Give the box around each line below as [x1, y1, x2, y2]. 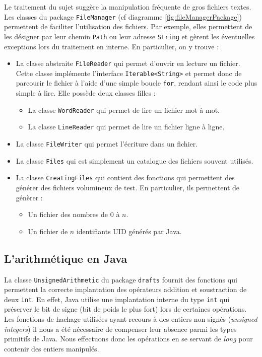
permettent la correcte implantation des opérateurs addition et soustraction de [4, 284, 247, 295]
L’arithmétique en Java [4, 250, 127, 266]
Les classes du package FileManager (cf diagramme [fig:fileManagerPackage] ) [4, 11, 242, 22]
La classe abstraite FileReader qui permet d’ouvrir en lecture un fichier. [16, 58, 240, 68]
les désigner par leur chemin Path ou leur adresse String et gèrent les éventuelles [4, 31, 255, 41]
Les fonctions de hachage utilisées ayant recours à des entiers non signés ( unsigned [4, 314, 257, 324]
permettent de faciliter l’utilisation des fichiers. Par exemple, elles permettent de [4, 21, 252, 32]
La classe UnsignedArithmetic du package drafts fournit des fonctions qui [4, 274, 237, 284]
